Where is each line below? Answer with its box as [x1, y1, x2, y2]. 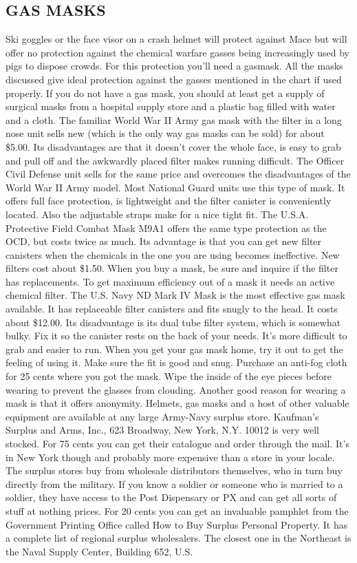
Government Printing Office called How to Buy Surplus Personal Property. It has [6, 517, 348, 531]
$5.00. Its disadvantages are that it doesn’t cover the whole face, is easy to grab [6, 139, 341, 153]
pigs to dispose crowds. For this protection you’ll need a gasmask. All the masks [6, 59, 343, 73]
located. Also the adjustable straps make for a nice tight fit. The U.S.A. [6, 206, 309, 221]
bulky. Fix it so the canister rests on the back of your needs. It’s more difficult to [6, 328, 347, 343]
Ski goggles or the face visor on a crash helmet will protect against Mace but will [6, 32, 347, 46]
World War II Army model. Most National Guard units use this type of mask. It [6, 180, 345, 194]
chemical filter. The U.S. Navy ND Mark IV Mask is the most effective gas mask [6, 288, 345, 302]
